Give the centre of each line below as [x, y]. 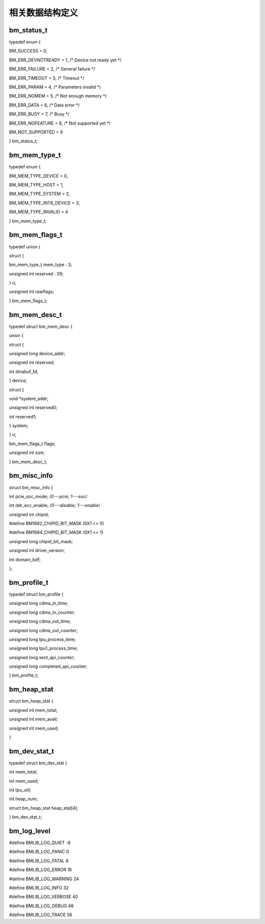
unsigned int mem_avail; [34, 719]
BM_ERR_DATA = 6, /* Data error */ [44, 105]
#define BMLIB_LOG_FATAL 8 [39, 861]
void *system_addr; [29, 398]
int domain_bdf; [25, 559]
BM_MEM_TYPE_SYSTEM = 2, [40, 194]
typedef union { [25, 247]
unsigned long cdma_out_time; [40, 621]
